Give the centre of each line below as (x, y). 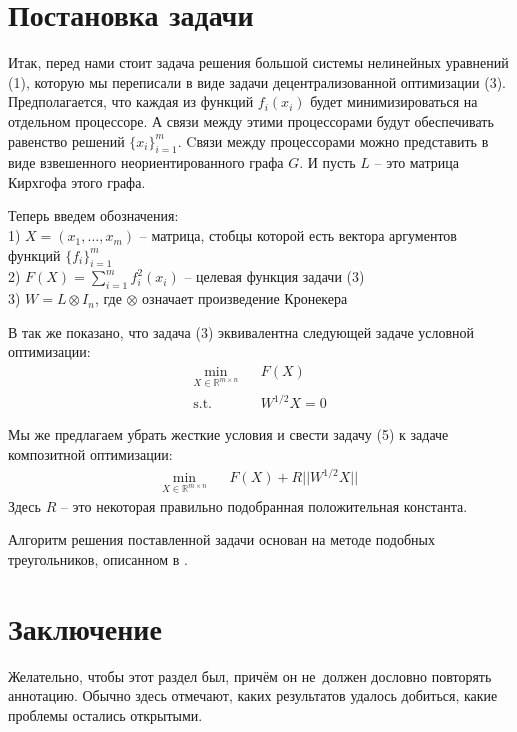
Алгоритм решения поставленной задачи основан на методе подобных (222, 539)
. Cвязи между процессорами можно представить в (333, 140)
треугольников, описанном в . (98, 559)
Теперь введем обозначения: (93, 215)
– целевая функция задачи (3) (274, 276)
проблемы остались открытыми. (105, 714)
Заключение (85, 627)
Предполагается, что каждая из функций (131, 101)
